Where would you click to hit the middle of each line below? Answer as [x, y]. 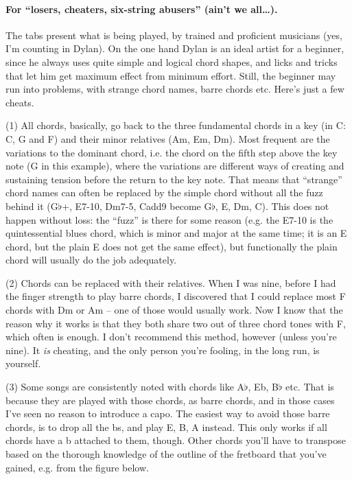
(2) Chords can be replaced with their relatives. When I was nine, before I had [171, 282]
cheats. [20, 102]
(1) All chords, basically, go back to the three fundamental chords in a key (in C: [176, 125]
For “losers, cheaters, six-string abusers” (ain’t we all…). [142, 9]
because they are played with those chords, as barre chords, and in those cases [170, 400]
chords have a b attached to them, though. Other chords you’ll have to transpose [176, 440]
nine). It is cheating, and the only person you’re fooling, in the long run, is [163, 350]
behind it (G [32, 206]
